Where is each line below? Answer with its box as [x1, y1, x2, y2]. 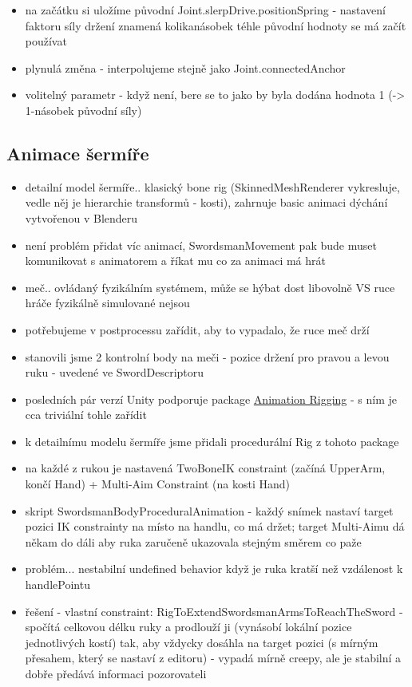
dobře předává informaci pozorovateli [25, 665, 207, 682]
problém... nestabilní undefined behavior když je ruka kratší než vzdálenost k [25, 560, 403, 577]
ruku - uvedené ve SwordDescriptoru [25, 364, 204, 381]
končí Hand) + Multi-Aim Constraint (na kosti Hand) [25, 476, 290, 492]
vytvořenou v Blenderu [25, 209, 138, 226]
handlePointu [25, 576, 90, 593]
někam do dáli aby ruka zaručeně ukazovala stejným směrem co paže [25, 533, 362, 550]
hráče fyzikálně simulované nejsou [25, 294, 190, 311]
